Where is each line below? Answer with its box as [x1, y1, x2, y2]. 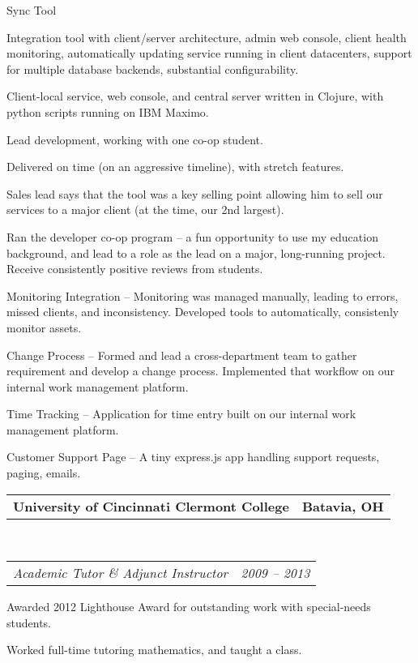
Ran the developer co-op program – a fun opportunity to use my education [6, 228, 378, 245]
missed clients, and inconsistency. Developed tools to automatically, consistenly [6, 303, 399, 320]
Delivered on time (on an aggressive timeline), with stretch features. [6, 158, 344, 175]
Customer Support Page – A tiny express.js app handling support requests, [6, 448, 380, 465]
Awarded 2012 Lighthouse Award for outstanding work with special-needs [6, 598, 371, 615]
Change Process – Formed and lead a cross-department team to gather [6, 346, 357, 363]
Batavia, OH [301, 496, 384, 515]
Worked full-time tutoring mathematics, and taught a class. [6, 641, 302, 658]
